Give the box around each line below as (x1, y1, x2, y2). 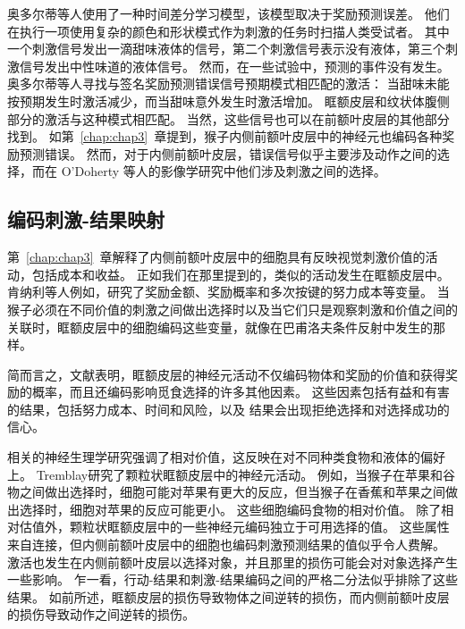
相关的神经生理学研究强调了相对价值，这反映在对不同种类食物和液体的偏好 (7, 448, 445, 466)
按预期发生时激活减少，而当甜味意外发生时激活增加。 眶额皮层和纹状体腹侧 (7, 91, 450, 110)
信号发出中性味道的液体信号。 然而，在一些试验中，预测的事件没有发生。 (19, 56, 450, 75)
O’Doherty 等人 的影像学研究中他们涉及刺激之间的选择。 (61, 162, 386, 180)
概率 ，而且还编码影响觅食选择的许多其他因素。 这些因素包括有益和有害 (31, 382, 450, 401)
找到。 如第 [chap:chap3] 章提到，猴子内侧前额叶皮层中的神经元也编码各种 (7, 127, 443, 146)
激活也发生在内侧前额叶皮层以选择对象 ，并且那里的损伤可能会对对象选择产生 (7, 552, 458, 571)
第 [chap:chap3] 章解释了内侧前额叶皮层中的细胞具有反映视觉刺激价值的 (7, 247, 426, 266)
